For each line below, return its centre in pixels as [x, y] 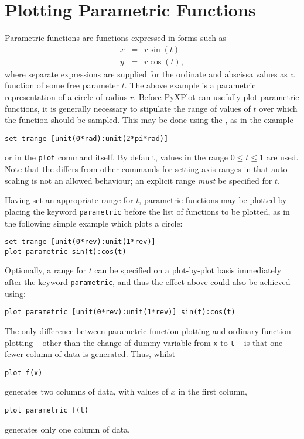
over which [278, 108]
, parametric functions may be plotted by [213, 200]
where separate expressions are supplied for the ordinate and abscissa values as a [150, 73]
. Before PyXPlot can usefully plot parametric [216, 96]
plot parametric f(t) [47, 410]
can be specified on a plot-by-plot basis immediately [188, 270]
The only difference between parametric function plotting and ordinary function [148, 330]
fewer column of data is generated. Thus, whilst [90, 354]
